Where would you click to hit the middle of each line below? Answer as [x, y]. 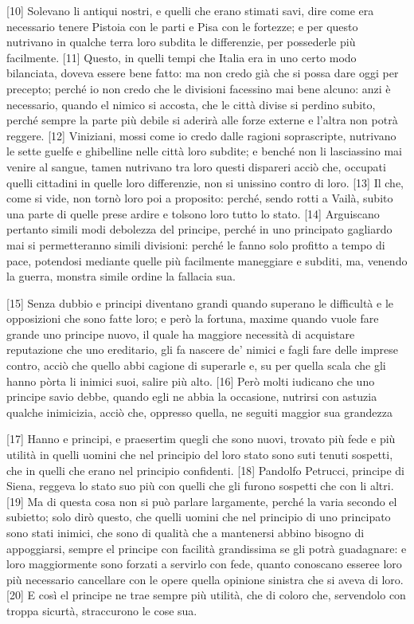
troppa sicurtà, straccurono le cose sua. [102, 610]
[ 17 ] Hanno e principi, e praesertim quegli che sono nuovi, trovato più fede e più [201, 439]
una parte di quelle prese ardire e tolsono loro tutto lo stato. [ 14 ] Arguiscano [193, 213]
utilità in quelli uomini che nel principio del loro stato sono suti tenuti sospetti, [200, 455]
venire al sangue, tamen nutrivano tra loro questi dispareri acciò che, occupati [196, 166]
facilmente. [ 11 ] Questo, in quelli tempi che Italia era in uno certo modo [182, 57]
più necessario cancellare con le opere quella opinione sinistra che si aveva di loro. [205, 579]
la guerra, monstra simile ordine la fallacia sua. [121, 276]
